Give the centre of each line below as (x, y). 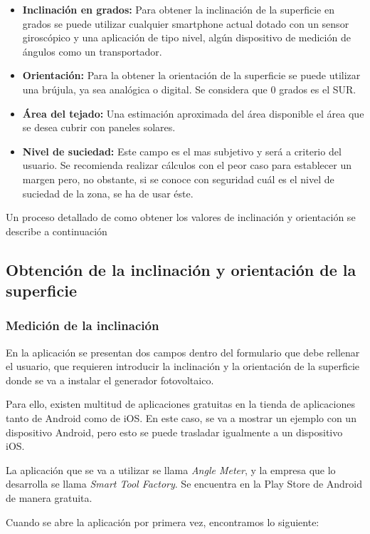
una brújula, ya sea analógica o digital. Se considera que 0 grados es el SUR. (189, 89)
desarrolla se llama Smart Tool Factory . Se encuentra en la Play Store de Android (184, 484)
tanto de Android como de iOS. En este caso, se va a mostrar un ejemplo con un (181, 418)
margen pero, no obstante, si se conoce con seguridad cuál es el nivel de (178, 179)
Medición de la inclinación (83, 325)
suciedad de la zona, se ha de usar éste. (108, 193)
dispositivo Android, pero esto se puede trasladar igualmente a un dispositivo (174, 432)
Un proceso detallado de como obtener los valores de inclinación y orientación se (181, 217)
